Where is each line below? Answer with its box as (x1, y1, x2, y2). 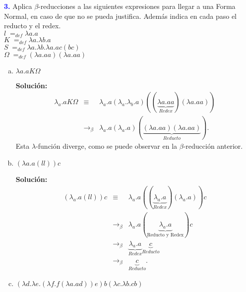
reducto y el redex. (4, 20, 61, 31)
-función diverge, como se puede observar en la (36, 141, 178, 151)
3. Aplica (4, 1, 32, 11)
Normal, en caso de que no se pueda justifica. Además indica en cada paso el (4, 10, 237, 21)
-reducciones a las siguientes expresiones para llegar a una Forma (38, 1, 236, 11)
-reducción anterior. (183, 141, 243, 151)
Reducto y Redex (147, 233, 184, 238)
